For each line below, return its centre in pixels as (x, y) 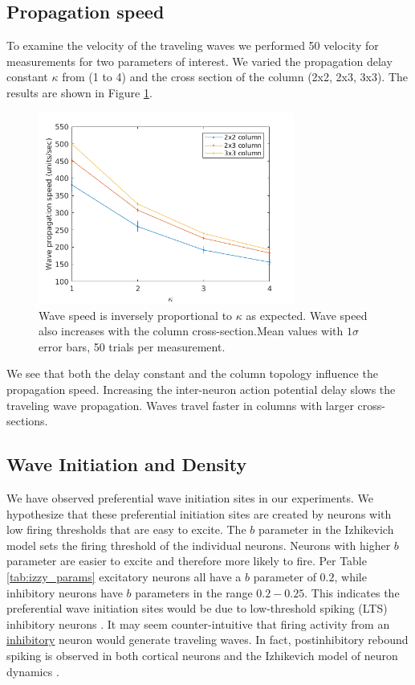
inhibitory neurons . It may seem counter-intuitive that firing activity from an (198, 623)
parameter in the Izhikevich (326, 529)
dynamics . (33, 671)
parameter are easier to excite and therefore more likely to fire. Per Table (187, 561)
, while (350, 576)
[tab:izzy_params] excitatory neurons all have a (124, 576)
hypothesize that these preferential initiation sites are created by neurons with (199, 513)
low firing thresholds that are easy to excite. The (126, 529)
